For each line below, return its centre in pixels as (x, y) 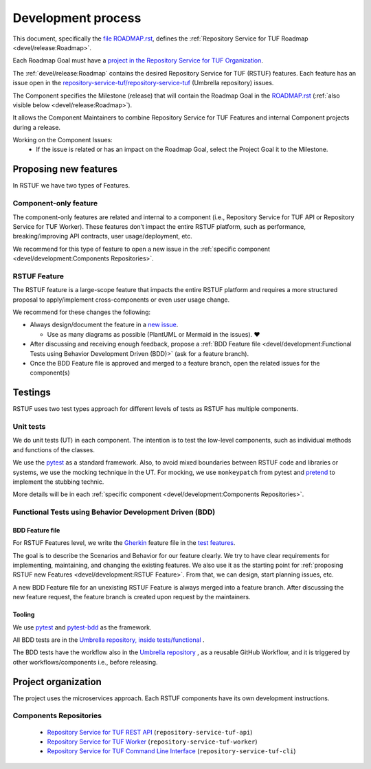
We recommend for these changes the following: (82, 312)
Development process (77, 18)
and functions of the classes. (54, 449)
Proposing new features (65, 169)
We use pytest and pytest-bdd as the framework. (82, 627)
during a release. (37, 127)
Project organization (57, 681)
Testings (32, 393)
